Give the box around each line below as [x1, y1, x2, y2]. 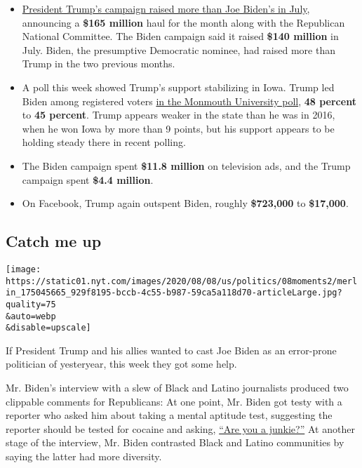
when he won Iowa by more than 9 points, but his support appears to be [22, 121, 335, 135]
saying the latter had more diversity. [6, 449, 162, 464]
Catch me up [6, 230, 102, 252]
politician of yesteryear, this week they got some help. [6, 356, 237, 371]
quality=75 [6, 299, 56, 309]
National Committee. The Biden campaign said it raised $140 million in [22, 29, 339, 44]
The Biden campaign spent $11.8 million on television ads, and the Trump [22, 158, 351, 173]
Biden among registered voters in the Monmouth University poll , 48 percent [22, 93, 356, 108]
